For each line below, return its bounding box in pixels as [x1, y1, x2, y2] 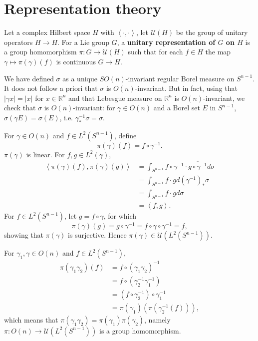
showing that [4, 230, 44, 240]
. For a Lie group [57, 36, 109, 47]
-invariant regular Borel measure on [125, 73, 235, 83]
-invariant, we [203, 92, 245, 103]
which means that [4, 314, 58, 325]
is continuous [56, 56, 96, 66]
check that [4, 102, 36, 113]
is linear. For [26, 149, 65, 159]
